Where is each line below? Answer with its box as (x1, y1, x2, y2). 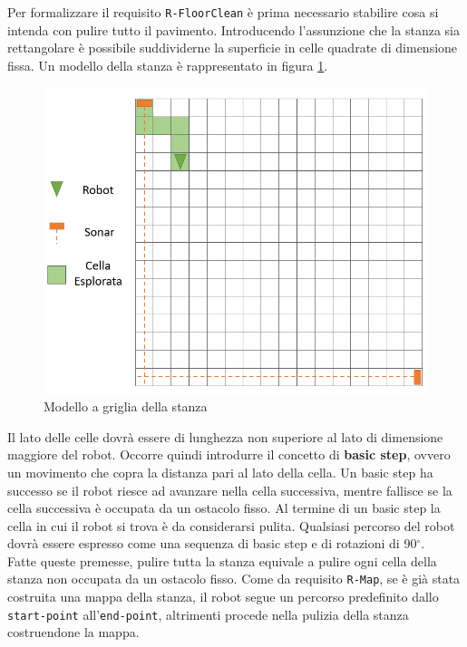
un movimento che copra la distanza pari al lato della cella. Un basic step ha (7, 462, 433, 481)
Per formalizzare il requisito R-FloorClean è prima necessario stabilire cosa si (7, 3, 439, 21)
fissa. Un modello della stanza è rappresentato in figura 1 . (7, 55, 328, 74)
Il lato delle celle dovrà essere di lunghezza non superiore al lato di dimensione (7, 427, 443, 446)
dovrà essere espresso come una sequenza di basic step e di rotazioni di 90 (7, 534, 417, 553)
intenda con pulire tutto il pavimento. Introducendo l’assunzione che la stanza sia (7, 20, 460, 39)
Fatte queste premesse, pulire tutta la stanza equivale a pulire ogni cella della (7, 551, 437, 570)
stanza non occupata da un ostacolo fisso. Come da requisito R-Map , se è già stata (7, 569, 461, 588)
